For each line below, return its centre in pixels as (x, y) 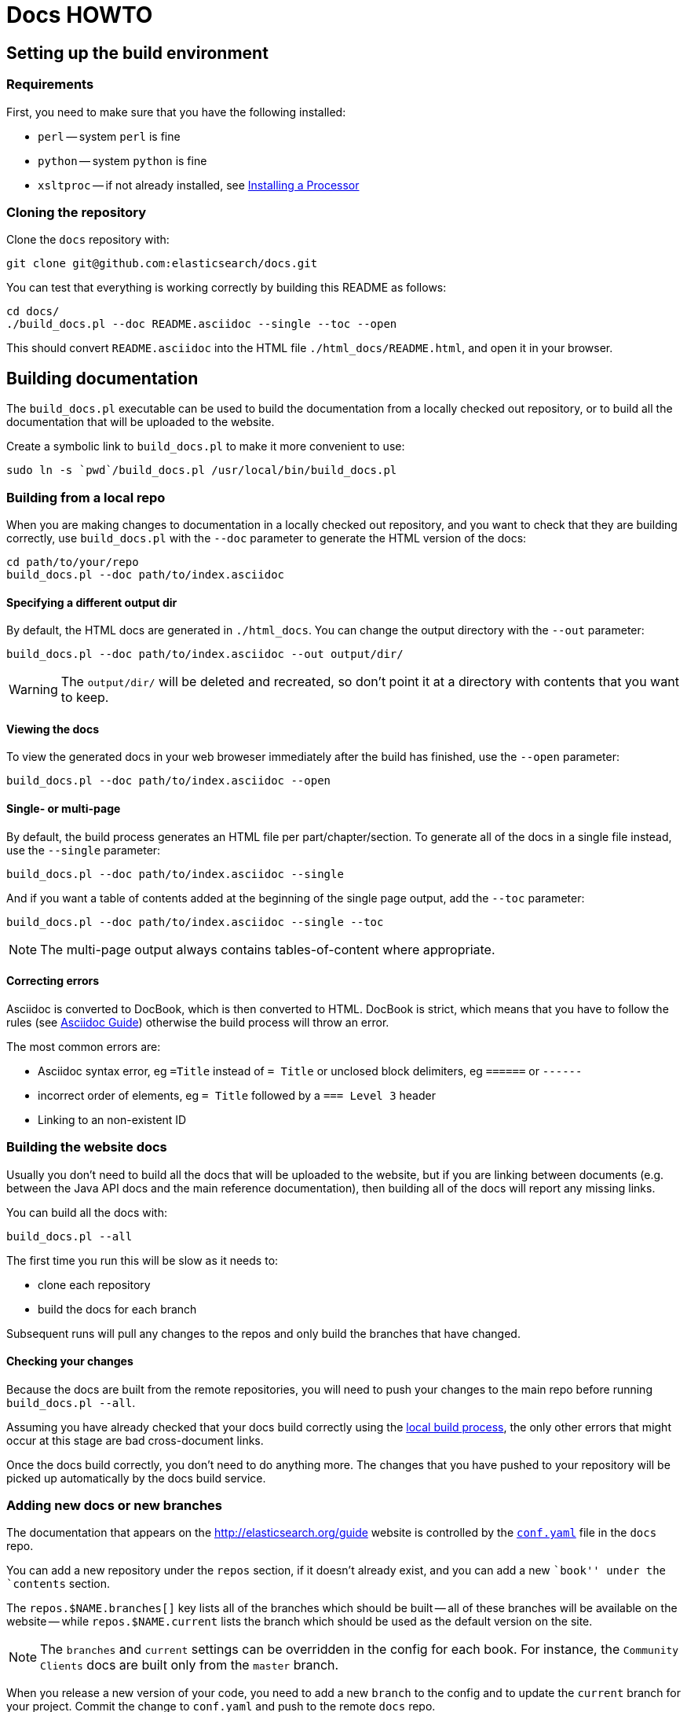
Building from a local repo (86, 497)
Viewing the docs (53, 729)
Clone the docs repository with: (88, 240)
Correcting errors (53, 981)
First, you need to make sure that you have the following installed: (176, 112)
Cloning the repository (76, 212)
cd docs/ (33, 312)
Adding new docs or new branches (114, 1506)
